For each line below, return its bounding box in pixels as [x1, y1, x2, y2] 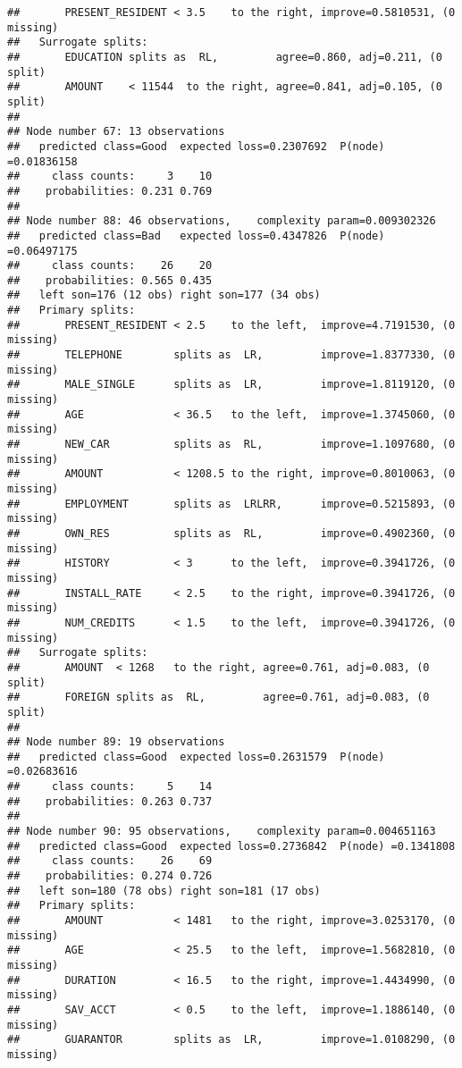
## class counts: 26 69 [7, 854, 213, 868]
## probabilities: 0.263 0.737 [7, 795, 213, 808]
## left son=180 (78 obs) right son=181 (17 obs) [7, 884, 321, 897]
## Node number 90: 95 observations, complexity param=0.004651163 [7, 825, 436, 838]
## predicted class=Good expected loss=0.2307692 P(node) [7, 139, 385, 153]
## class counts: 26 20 [7, 259, 213, 273]
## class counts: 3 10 [7, 170, 213, 183]
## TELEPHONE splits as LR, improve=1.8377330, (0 [7, 349, 456, 362]
